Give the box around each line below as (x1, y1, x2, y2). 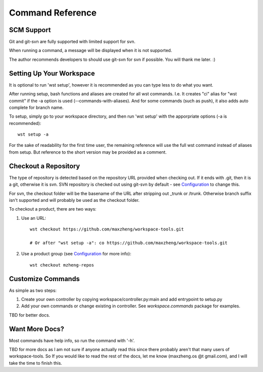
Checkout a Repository (9, 162, 80, 170)
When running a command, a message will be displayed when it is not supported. (9, 48, 172, 53)
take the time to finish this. (9, 360, 62, 366)
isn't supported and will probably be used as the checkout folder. (9, 197, 140, 203)
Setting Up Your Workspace (9, 69, 95, 77)
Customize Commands (9, 275, 80, 283)
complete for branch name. (9, 105, 64, 110)
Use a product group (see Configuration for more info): (21, 251, 131, 257)
